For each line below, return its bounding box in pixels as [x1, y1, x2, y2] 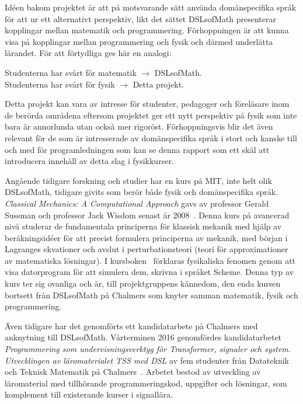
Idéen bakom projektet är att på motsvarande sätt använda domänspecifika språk [5, 1, 297, 13]
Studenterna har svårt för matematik [5, 66, 137, 78]
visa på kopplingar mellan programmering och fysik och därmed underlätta [5, 35, 273, 47]
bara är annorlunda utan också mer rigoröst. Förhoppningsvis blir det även [5, 120, 273, 133]
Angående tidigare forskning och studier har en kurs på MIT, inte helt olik [5, 174, 272, 186]
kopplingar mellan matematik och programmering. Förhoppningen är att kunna [5, 24, 289, 36]
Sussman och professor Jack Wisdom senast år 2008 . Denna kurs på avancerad [5, 208, 290, 221]
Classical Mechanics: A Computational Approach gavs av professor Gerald [5, 197, 269, 209]
